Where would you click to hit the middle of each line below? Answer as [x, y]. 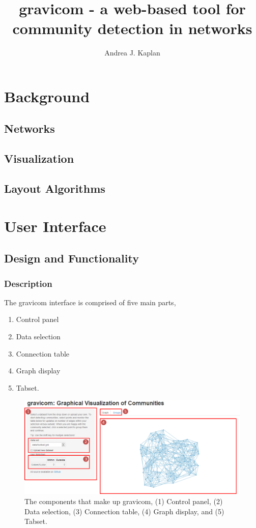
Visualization [39, 158]
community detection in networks [132, 28]
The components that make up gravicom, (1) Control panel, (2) [124, 501]
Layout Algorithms [55, 188]
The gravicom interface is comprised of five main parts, [90, 302]
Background [47, 96]
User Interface [55, 226]
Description [28, 283]
